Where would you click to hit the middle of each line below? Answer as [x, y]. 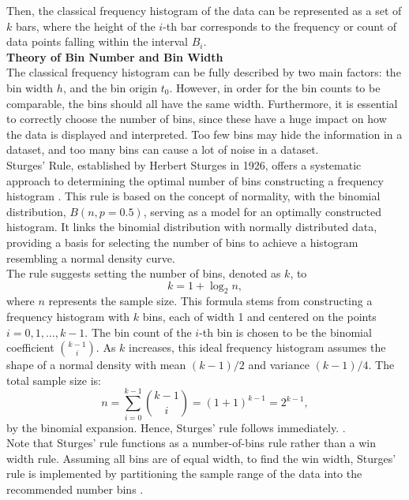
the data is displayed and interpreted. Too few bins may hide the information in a [204, 134]
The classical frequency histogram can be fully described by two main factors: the [204, 72]
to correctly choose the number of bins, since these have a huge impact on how [197, 119]
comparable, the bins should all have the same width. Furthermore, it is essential [202, 103]
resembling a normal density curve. [91, 257]
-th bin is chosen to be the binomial [285, 332]
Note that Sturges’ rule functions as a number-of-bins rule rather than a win [191, 443]
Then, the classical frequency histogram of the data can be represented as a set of [204, 10]
